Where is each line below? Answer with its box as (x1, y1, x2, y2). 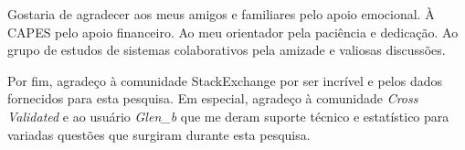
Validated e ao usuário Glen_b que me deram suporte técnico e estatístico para (7, 106, 449, 125)
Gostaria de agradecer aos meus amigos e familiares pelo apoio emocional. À (7, 5, 435, 23)
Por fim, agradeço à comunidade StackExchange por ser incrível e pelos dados (7, 70, 443, 90)
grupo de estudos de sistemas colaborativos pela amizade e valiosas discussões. (7, 40, 446, 59)
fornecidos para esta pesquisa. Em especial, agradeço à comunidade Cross (7, 89, 418, 108)
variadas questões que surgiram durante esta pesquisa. (7, 124, 311, 144)
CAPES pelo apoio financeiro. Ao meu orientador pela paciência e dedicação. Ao (7, 22, 459, 41)
